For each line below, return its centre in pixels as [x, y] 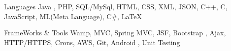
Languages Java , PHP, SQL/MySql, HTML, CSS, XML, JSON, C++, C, [116, 6]
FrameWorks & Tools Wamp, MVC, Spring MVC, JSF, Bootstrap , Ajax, [115, 33]
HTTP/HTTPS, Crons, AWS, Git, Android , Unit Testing [92, 42]
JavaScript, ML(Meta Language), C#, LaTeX [73, 16]
